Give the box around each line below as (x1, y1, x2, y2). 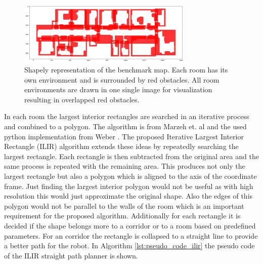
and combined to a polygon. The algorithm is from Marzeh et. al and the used (4, 121, 247, 132)
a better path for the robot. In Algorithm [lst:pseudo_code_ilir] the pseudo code (4, 240, 255, 251)
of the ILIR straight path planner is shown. (4, 250, 138, 260)
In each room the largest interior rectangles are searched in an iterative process (4, 111, 249, 122)
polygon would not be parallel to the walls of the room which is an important (4, 200, 244, 211)
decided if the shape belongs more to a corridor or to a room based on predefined (4, 220, 256, 231)
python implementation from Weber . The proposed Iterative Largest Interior (4, 131, 244, 141)
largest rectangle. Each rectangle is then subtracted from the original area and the (4, 150, 259, 161)
